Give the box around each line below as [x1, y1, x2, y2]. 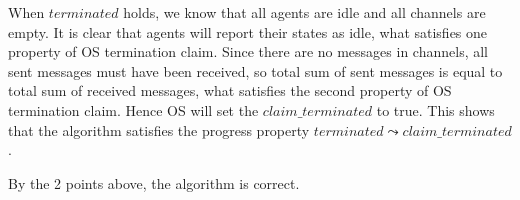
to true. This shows [376, 99, 495, 120]
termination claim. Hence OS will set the [8, 99, 259, 120]
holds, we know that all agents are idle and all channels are [123, 2, 486, 22]
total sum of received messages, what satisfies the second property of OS [8, 80, 452, 101]
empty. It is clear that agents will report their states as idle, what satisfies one [8, 21, 488, 42]
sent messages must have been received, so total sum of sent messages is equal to [8, 60, 503, 81]
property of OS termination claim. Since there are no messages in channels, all [8, 41, 488, 62]
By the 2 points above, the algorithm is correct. [8, 172, 300, 193]
